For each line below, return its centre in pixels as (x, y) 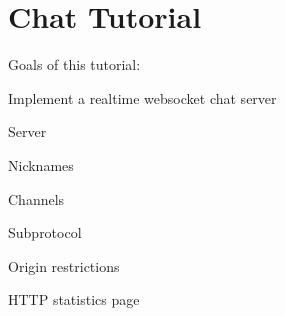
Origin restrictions (64, 265)
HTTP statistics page (74, 299)
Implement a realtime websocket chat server (142, 97)
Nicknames (41, 164)
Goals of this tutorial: (74, 64)
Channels (36, 198)
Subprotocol (45, 232)
